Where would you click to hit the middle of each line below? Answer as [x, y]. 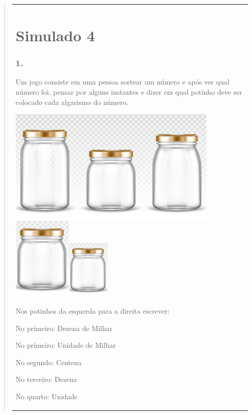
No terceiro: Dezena [46, 379]
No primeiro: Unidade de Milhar [66, 345]
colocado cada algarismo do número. [72, 102]
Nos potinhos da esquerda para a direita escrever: [92, 310]
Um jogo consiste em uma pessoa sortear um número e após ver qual [122, 82]
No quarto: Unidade [46, 396]
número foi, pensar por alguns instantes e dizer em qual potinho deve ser [129, 91]
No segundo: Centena [49, 362]
